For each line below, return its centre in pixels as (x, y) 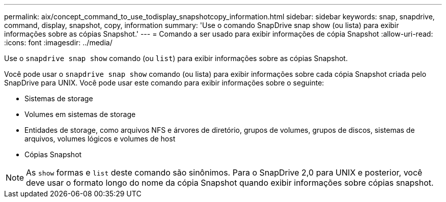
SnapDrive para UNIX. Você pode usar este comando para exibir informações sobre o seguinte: (164, 83)
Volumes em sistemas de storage (80, 114)
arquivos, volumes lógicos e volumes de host (100, 139)
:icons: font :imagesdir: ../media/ (58, 42)
